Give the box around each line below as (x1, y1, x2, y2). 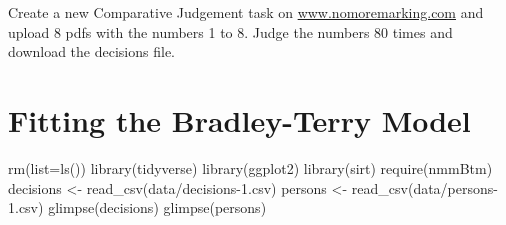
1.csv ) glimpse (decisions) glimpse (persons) (8, 197, 267, 218)
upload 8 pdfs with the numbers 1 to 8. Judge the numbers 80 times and (8, 21, 453, 42)
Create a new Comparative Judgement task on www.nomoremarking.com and (8, 2, 484, 22)
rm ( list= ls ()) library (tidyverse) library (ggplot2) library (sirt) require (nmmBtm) (8, 157, 493, 178)
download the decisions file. (8, 41, 175, 62)
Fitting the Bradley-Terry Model (8, 99, 471, 140)
